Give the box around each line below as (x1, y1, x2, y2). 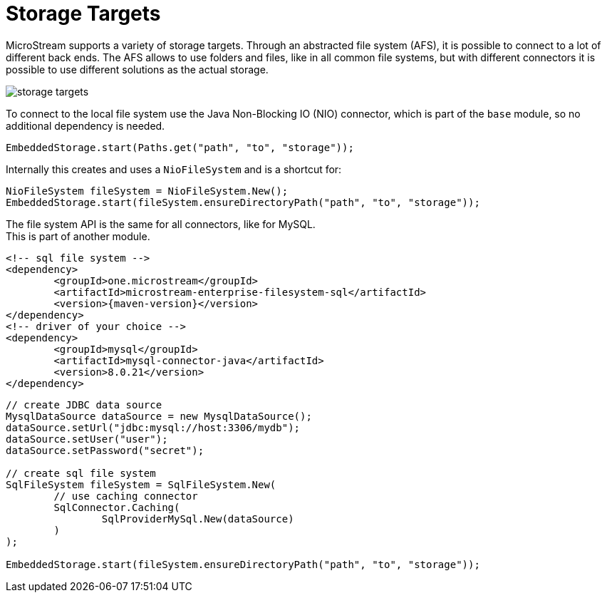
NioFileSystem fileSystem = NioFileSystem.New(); (6, 185, 289, 197)
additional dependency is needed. (6, 119, 165, 132)
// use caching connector (53, 490, 198, 502)
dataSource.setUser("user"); (6, 433, 168, 445)
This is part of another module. (6, 230, 150, 242)
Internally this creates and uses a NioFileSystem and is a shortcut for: (6, 163, 342, 175)
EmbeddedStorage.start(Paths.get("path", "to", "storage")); (6, 141, 354, 153)
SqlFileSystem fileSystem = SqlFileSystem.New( (6, 478, 276, 490)
